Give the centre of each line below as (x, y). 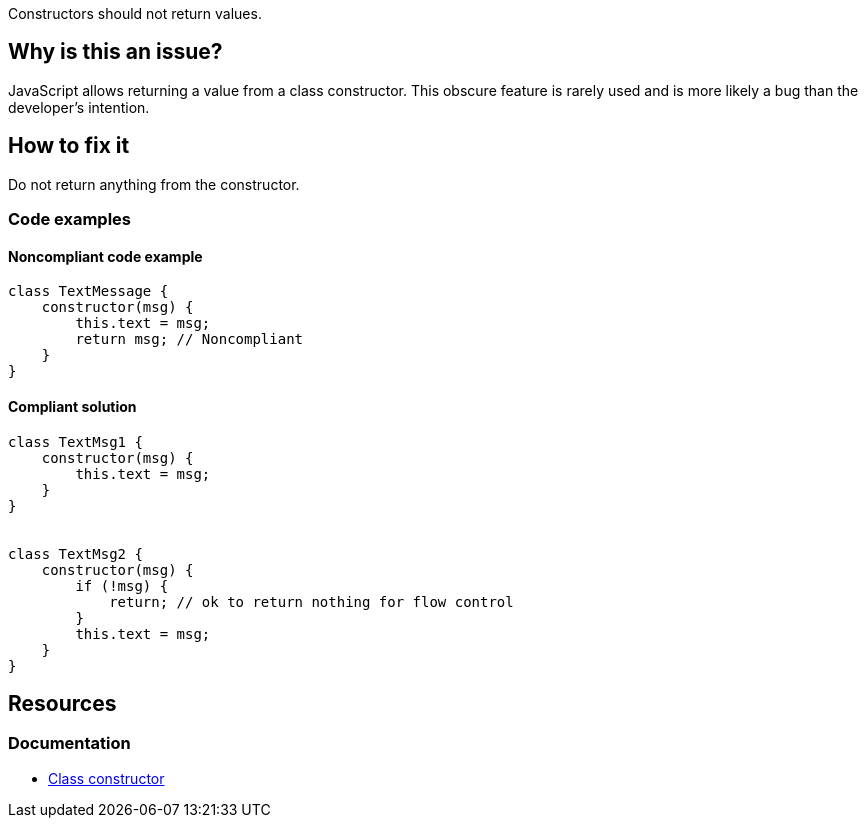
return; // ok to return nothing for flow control (311, 601)
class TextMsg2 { (75, 553)
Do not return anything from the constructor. (154, 184)
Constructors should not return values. (135, 13)
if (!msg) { (122, 585)
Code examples (70, 219)
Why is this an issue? (115, 52)
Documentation (69, 743)
